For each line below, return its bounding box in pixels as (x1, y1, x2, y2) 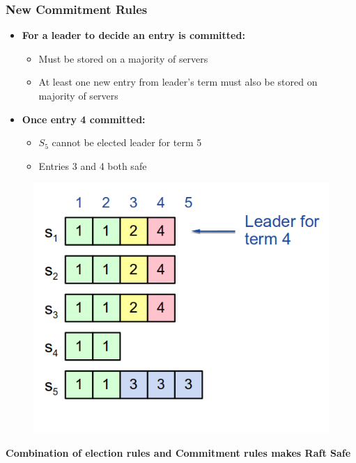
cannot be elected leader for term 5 (52, 135, 202, 150)
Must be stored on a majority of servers (38, 51, 208, 65)
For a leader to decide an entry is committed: (22, 28, 245, 42)
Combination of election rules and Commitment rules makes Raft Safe (6, 446, 351, 460)
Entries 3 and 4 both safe (38, 158, 147, 173)
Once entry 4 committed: (22, 111, 146, 126)
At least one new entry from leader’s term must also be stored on (38, 74, 318, 89)
